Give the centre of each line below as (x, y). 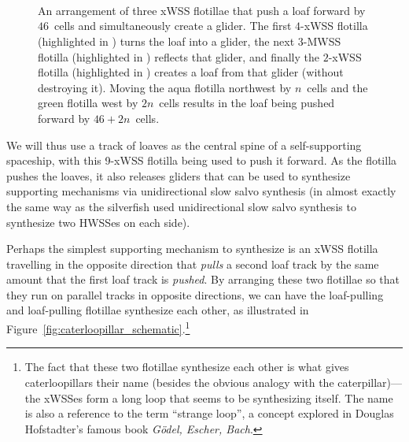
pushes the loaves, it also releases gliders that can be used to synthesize (179, 175)
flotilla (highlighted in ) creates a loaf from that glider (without (191, 72)
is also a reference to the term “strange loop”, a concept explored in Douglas (209, 413)
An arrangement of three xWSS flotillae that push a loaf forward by (202, 10)
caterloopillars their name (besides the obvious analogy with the (179, 382)
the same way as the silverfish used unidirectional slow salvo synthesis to (181, 206)
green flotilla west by (88, 103)
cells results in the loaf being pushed (247, 103)
